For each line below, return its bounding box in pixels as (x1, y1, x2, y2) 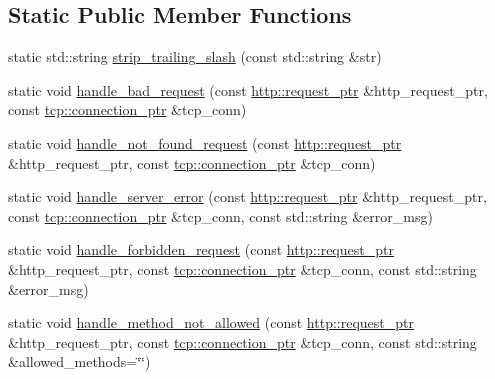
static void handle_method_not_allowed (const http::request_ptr (8, 312, 414, 333)
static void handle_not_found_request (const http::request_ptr (8, 132, 402, 153)
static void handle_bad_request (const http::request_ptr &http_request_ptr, (8, 79, 488, 100)
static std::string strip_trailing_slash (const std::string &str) (8, 46, 382, 67)
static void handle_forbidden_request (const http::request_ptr (8, 239, 394, 260)
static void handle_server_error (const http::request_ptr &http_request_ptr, (8, 186, 487, 207)
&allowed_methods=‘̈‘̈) (8, 351, 151, 372)
